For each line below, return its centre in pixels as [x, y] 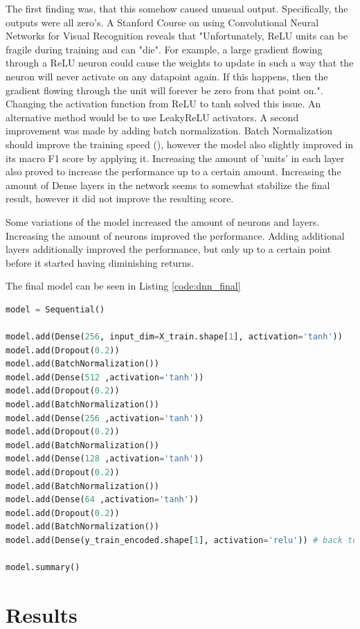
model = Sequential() [55, 309]
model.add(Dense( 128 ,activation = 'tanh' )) [105, 459]
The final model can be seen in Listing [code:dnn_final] [123, 286]
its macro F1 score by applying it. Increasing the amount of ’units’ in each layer [175, 158]
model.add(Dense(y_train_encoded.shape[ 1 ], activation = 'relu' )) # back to [182, 540]
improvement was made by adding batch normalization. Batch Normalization [169, 131]
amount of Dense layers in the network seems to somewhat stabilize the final [168, 185]
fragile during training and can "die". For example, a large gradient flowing [164, 49]
